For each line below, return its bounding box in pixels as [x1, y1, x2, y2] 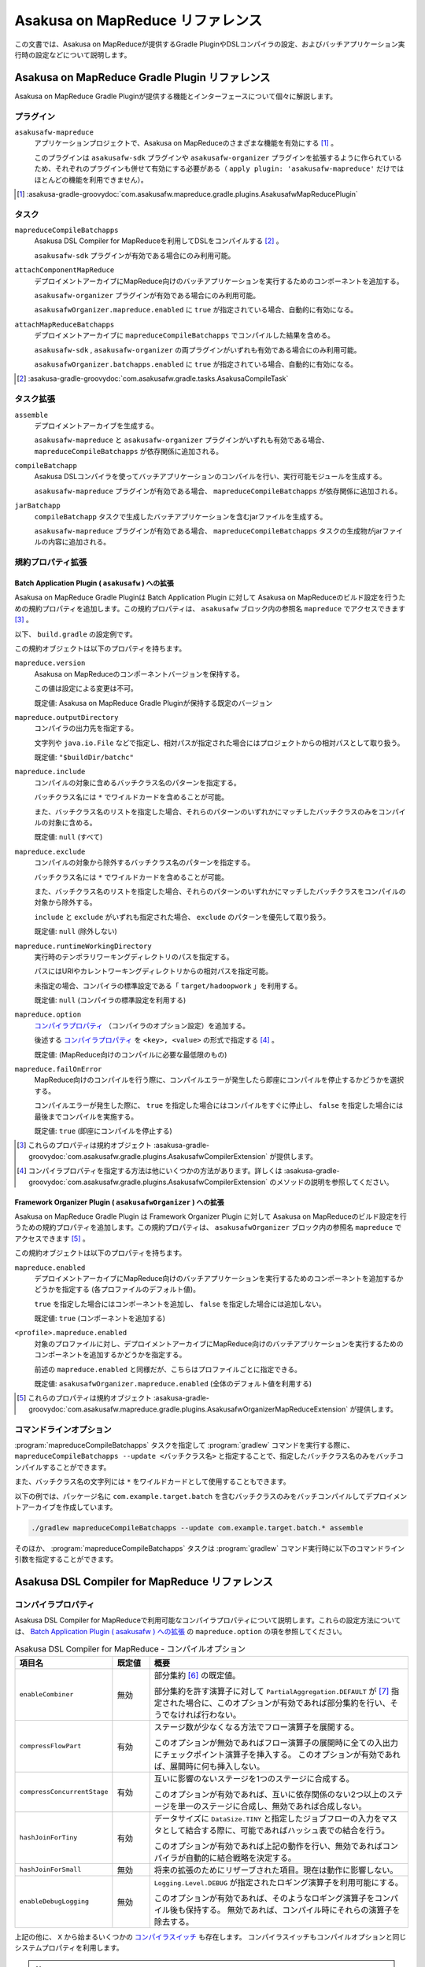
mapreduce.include [14, 767, 86, 777]
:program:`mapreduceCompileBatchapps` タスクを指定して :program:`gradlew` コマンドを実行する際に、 [14, 1440, 354, 1449]
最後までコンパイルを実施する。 [34, 1112, 138, 1121]
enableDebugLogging [19, 1897, 90, 1906]
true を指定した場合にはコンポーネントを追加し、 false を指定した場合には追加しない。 [34, 1299, 326, 1308]
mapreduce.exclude [14, 847, 86, 856]
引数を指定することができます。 [14, 1555, 118, 1564]
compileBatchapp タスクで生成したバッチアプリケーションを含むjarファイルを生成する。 [34, 511, 327, 521]
